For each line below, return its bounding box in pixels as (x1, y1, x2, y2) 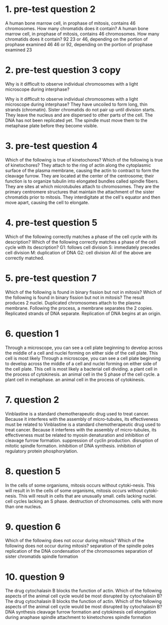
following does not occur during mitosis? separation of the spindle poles (5, 543, 154, 549)
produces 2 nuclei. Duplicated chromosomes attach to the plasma (5, 299, 141, 305)
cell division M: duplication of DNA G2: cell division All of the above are (5, 249, 151, 255)
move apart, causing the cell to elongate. (5, 199, 89, 205)
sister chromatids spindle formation (5, 553, 78, 560)
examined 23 (5, 47, 32, 53)
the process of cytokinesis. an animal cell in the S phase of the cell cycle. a (5, 371, 160, 377)
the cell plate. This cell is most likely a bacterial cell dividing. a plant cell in (5, 366, 157, 372)
